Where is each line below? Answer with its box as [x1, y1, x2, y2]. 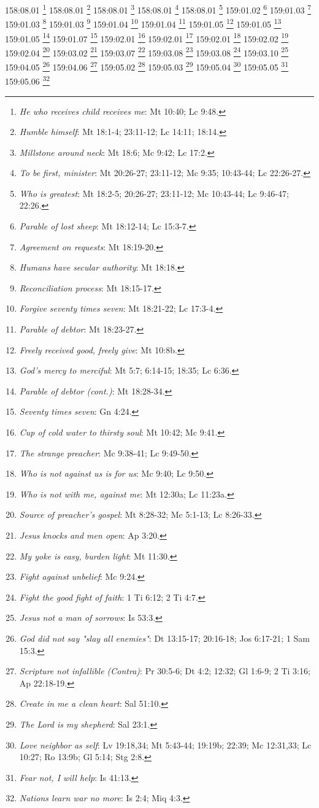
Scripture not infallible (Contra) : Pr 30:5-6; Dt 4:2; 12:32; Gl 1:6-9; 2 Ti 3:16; [19, 664, 310, 677]
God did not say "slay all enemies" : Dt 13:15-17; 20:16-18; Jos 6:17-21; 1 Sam [19, 631, 310, 644]
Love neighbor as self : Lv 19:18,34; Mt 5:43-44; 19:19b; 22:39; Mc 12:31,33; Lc [19, 738, 312, 751]
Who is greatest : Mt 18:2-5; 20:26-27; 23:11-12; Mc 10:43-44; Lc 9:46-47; [19, 187, 289, 199]
